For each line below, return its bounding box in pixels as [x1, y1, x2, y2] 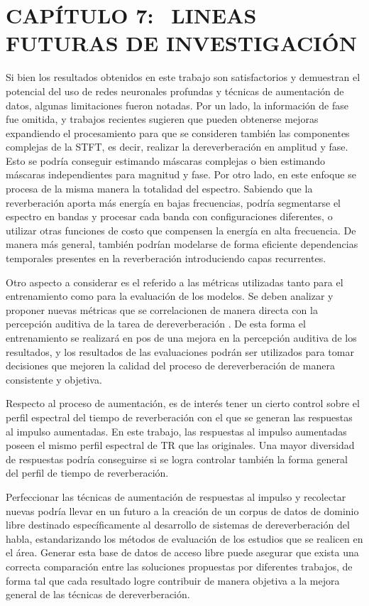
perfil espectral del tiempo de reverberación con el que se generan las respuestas [6, 409, 353, 424]
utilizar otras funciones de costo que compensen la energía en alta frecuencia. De [6, 222, 356, 237]
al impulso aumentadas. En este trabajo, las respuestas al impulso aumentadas [6, 423, 347, 438]
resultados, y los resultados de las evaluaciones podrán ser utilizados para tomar [6, 344, 354, 359]
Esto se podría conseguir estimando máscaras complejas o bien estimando [6, 153, 326, 168]
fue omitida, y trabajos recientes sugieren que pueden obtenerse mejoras [6, 112, 319, 126]
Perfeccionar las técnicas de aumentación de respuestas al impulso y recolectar [6, 489, 346, 504]
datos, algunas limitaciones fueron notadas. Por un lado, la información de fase [6, 97, 348, 112]
